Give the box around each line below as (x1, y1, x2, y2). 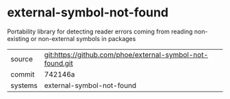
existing (7, 34, 29, 42)
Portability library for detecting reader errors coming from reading (7, 27, 193, 36)
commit (10, 70, 35, 79)
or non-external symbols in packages (30, 34, 136, 42)
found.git (44, 58, 73, 68)
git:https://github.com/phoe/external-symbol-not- (44, 50, 209, 59)
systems (10, 81, 38, 90)
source (10, 54, 33, 63)
